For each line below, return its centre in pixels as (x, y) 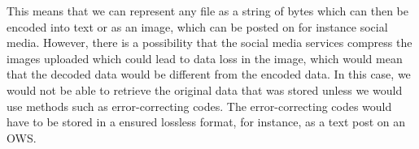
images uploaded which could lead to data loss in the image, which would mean (205, 58)
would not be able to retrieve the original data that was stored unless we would (205, 89)
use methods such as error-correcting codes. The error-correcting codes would (199, 106)
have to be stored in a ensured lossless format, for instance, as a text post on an (206, 122)
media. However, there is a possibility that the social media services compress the (209, 43)
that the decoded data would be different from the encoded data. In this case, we (209, 74)
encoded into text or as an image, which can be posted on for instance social (197, 26)
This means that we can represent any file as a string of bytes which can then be (208, 11)
